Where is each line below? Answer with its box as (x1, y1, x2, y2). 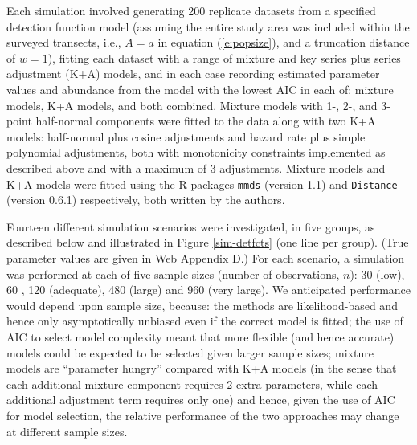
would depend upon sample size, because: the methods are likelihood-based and (6, 296, 398, 313)
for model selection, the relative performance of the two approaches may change (6, 406, 399, 423)
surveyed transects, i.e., (6, 34, 121, 51)
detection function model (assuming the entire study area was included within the (6, 18, 410, 35)
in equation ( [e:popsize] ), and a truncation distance (157, 34, 410, 51)
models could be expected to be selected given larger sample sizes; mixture (6, 344, 374, 361)
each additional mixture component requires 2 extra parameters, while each (6, 375, 378, 392)
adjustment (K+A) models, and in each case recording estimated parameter (6, 65, 380, 82)
